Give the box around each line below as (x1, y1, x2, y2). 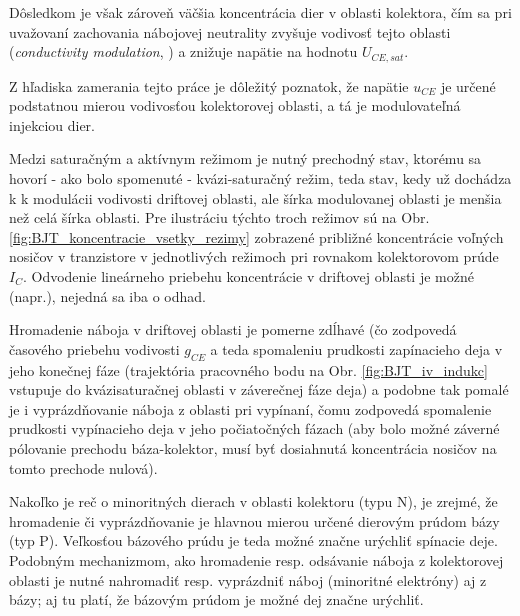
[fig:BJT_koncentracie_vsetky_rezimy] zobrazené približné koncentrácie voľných (9, 226, 504, 247)
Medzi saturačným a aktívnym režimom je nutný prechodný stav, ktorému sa (9, 148, 482, 169)
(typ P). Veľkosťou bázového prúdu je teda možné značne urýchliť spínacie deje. (9, 530, 498, 551)
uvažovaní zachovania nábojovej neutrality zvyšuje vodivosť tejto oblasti (9, 21, 451, 42)
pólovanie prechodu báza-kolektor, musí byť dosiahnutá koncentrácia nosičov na (9, 437, 497, 458)
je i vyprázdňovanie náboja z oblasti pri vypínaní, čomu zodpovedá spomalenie (9, 398, 492, 419)
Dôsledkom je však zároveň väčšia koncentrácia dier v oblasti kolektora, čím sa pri (9, 2, 512, 22)
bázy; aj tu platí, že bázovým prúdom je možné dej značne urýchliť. (9, 589, 424, 610)
